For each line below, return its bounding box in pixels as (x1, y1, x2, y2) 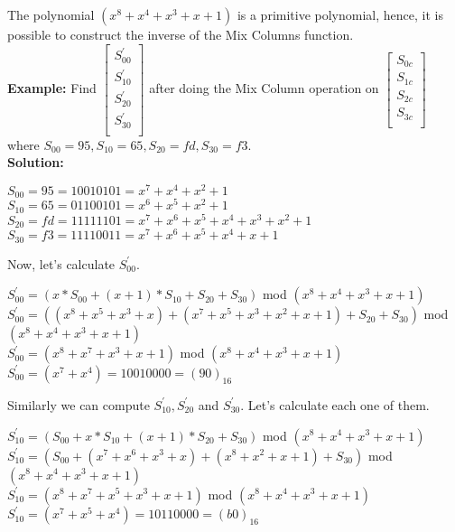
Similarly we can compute (7, 395, 150, 414)
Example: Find (7, 79, 97, 98)
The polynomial (7, 5, 95, 23)
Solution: (7, 153, 64, 172)
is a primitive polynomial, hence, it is (237, 5, 443, 23)
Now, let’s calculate (7, 254, 116, 273)
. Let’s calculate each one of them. (240, 395, 430, 414)
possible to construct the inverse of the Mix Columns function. (7, 25, 354, 43)
